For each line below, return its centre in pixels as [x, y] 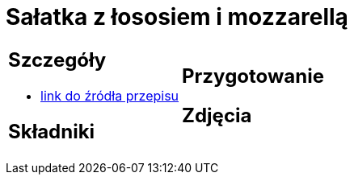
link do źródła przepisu [110, 95]
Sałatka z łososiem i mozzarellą [177, 17]
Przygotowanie [253, 76]
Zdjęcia [217, 115]
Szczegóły [57, 60]
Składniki [52, 131]
